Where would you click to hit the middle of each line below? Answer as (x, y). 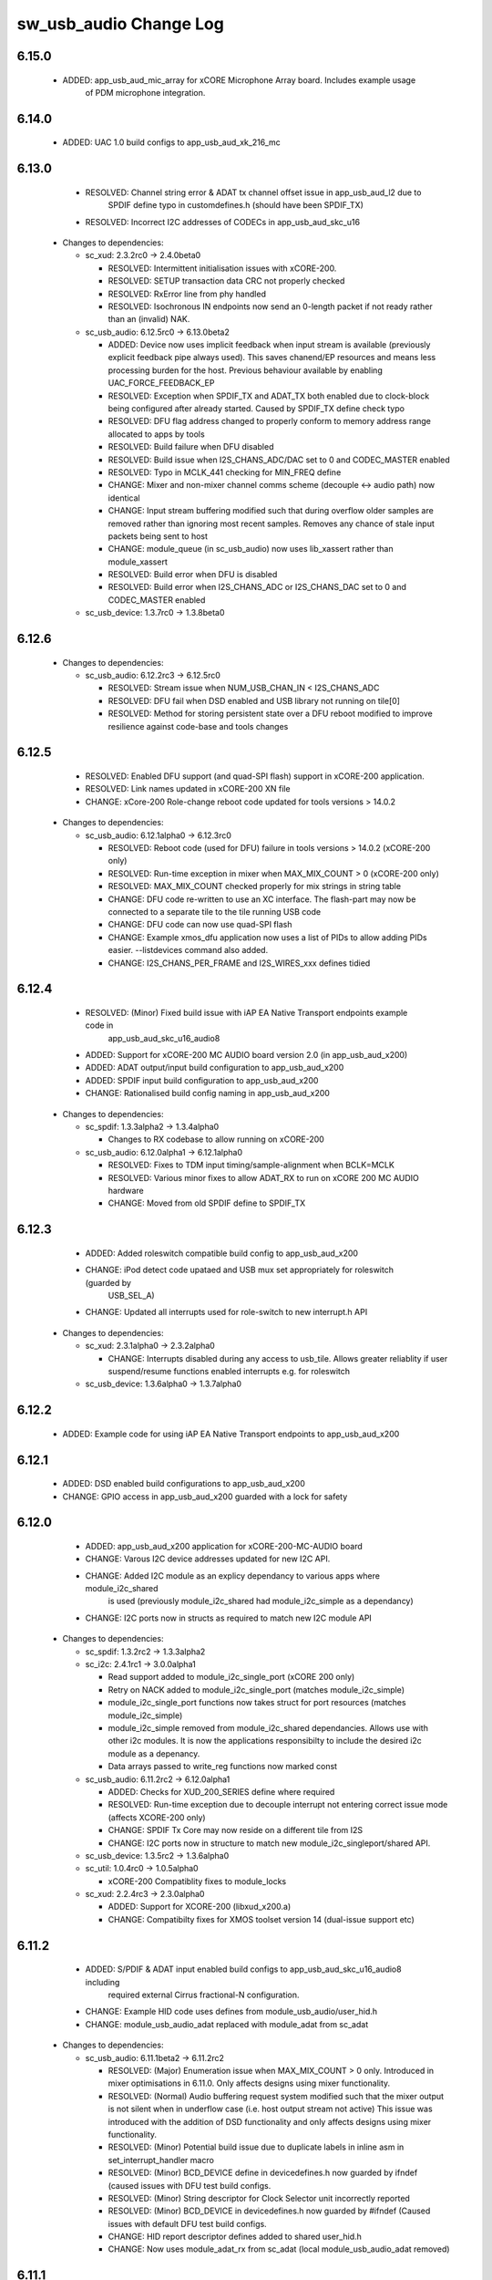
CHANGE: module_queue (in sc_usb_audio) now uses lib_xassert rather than (251, 549)
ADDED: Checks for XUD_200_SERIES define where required (221, 1791)
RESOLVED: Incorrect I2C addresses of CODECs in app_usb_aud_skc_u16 (222, 222)
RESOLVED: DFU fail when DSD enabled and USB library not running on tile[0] (254, 700)
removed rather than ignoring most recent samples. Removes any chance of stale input (271, 523)
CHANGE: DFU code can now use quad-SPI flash (200, 925)
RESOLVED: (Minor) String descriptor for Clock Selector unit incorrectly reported (259, 2198)
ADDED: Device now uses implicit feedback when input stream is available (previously (269, 345)
